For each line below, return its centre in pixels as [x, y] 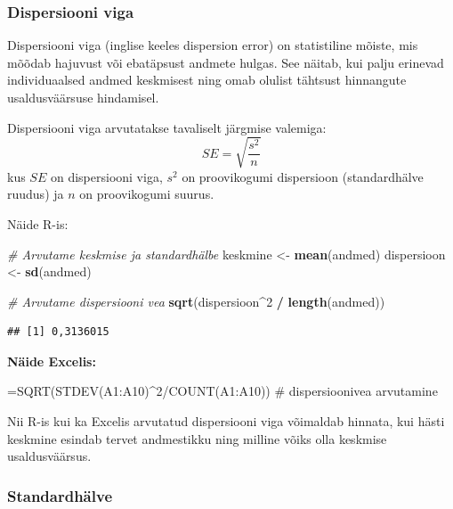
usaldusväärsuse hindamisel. [83, 97]
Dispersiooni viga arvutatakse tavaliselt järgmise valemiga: [167, 127]
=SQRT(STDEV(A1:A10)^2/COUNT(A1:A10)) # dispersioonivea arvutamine [222, 391]
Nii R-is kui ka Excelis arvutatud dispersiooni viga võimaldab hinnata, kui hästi [226, 421]
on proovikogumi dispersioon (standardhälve [303, 176]
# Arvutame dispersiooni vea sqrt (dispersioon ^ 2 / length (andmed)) [196, 301]
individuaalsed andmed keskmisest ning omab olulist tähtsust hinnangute [207, 80]
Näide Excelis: [52, 361]
